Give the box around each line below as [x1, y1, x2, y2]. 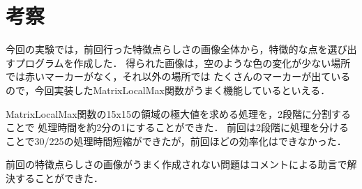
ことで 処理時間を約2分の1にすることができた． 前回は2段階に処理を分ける [6, 120, 349, 135]
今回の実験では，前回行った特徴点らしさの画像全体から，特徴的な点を [6, 42, 328, 56]
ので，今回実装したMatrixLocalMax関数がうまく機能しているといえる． [6, 82, 331, 97]
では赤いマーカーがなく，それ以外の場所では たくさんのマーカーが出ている [6, 69, 351, 84]
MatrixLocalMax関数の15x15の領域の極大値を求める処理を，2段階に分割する [6, 106, 351, 121]
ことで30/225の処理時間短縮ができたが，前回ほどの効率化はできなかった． [6, 133, 347, 148]
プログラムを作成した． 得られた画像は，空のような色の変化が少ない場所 [15, 55, 351, 70]
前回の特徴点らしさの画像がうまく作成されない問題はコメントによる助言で [6, 157, 347, 172]
